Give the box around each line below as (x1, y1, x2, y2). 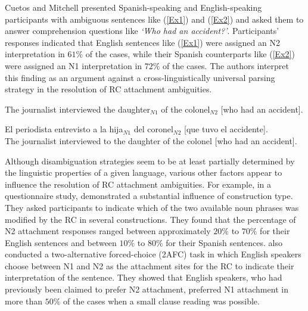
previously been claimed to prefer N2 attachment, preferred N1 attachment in (5, 283, 288, 296)
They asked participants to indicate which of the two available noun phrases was (5, 201, 299, 213)
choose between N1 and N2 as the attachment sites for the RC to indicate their (5, 259, 294, 272)
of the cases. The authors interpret (163, 59, 289, 71)
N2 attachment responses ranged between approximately (5, 225, 211, 237)
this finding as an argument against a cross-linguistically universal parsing (5, 71, 275, 83)
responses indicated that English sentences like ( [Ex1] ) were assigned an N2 (5, 36, 280, 48)
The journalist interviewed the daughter (5, 102, 151, 115)
